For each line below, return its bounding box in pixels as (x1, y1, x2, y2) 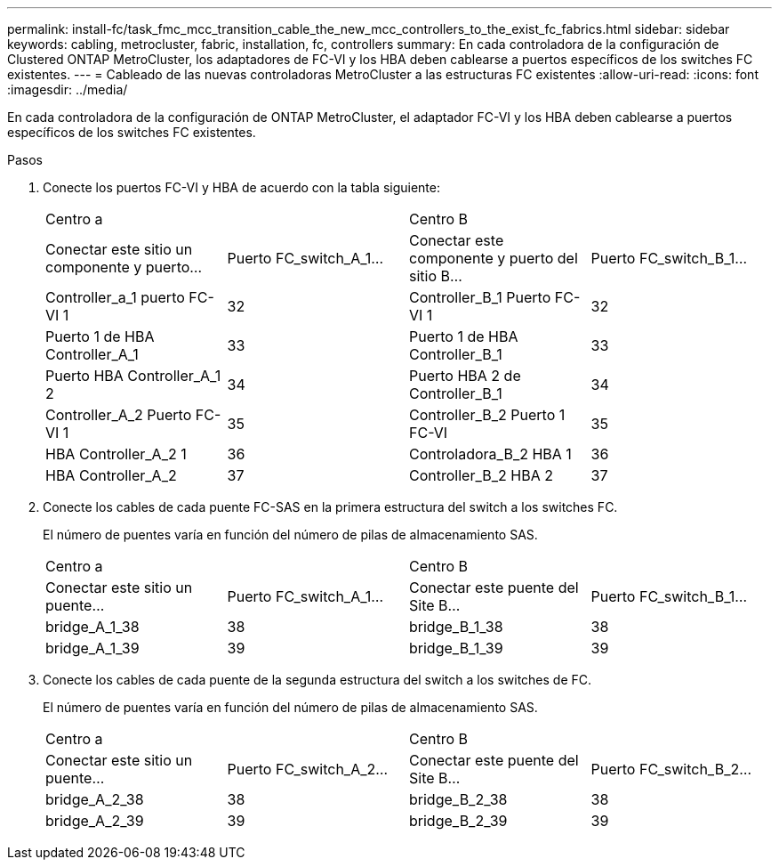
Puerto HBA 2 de (409, 367, 521, 385)
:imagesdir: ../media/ (7, 82, 128, 97)
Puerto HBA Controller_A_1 (45, 367, 221, 385)
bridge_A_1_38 (45, 618, 140, 636)
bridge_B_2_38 (409, 790, 508, 808)
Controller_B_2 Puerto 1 (409, 406, 566, 424)
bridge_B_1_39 (409, 639, 503, 657)
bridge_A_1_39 (45, 639, 140, 657)
